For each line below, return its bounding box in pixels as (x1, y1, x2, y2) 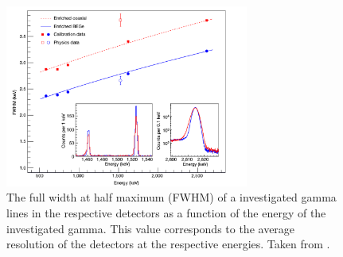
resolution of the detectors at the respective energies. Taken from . (6, 236, 330, 252)
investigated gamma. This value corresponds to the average (6, 220, 295, 236)
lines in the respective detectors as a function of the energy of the (6, 204, 326, 221)
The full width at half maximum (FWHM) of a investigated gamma (6, 189, 337, 205)
